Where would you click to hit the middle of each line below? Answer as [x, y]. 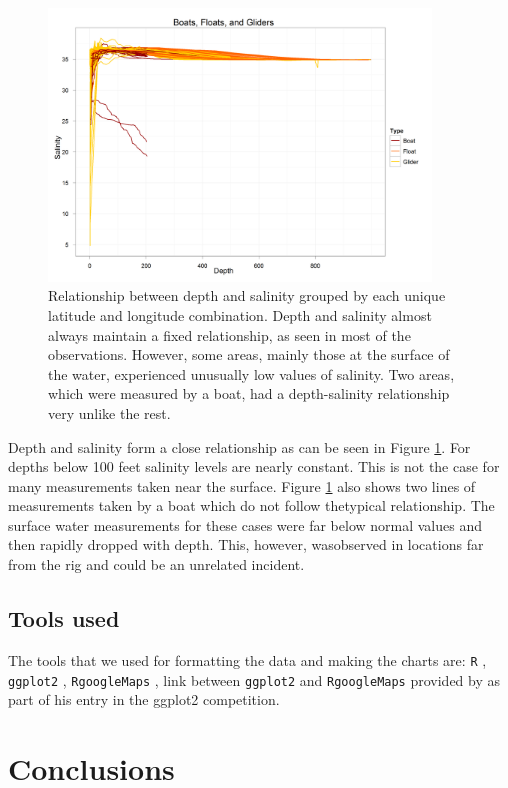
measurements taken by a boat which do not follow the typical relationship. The [251, 505]
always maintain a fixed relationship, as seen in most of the [229, 334]
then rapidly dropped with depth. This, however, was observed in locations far [246, 544]
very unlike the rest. [109, 412]
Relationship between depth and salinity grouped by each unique [247, 295]
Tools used [64, 618]
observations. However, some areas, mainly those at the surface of [249, 354]
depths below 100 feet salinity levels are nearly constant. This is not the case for [254, 466]
